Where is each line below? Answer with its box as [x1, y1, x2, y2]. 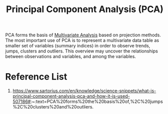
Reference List [5, 71, 67, 83]
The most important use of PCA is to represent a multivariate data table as [5, 37, 159, 43]
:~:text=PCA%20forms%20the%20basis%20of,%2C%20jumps [30, 98, 163, 104]
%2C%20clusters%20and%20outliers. [12, 104, 94, 110]
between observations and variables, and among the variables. [5, 53, 136, 60]
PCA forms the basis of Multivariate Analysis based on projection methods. [5, 32, 161, 38]
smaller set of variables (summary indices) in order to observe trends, [5, 43, 150, 49]
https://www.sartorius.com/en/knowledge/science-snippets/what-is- [12, 88, 156, 94]
